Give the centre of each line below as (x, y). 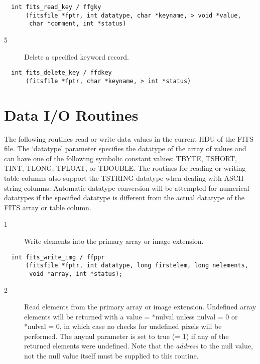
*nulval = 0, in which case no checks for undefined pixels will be (123, 326)
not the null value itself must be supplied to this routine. (111, 356)
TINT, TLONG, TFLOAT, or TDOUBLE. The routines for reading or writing (125, 168)
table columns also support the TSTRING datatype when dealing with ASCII (124, 177)
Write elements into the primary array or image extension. (114, 241)
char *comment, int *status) (78, 24)
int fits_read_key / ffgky (56, 7)
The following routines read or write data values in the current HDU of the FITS (129, 138)
